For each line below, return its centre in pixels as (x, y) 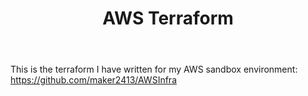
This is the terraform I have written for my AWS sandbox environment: (154, 69)
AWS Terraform (168, 18)
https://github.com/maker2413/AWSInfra (93, 80)
